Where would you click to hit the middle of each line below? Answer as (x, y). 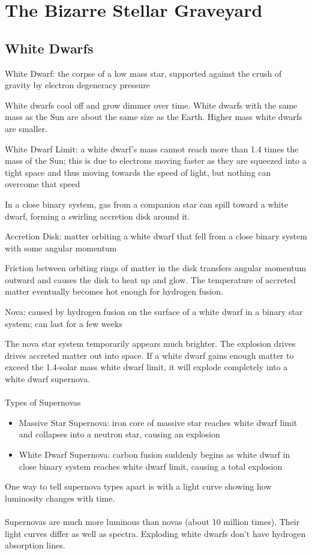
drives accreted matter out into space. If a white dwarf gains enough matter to (149, 355)
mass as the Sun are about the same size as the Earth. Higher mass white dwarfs (154, 117)
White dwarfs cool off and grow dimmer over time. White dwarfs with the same (151, 105)
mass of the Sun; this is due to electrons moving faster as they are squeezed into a (156, 160)
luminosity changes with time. (60, 498)
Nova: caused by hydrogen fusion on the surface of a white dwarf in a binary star (154, 312)
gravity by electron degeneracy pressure (77, 85)
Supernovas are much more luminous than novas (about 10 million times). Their (152, 521)
